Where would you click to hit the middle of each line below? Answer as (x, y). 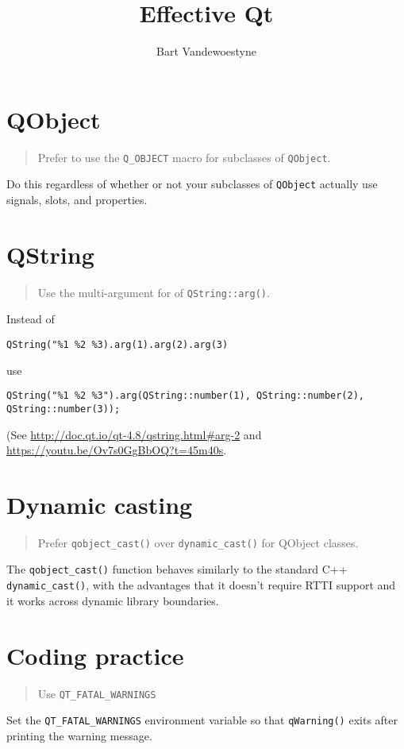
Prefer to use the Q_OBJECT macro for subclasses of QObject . (184, 157)
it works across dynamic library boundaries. (113, 600)
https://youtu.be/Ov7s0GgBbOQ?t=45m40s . (117, 450)
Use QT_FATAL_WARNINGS (97, 693)
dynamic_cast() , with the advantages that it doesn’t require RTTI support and (201, 585)
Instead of (31, 319)
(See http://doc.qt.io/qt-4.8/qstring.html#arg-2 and (134, 434)
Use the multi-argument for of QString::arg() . (154, 292)
